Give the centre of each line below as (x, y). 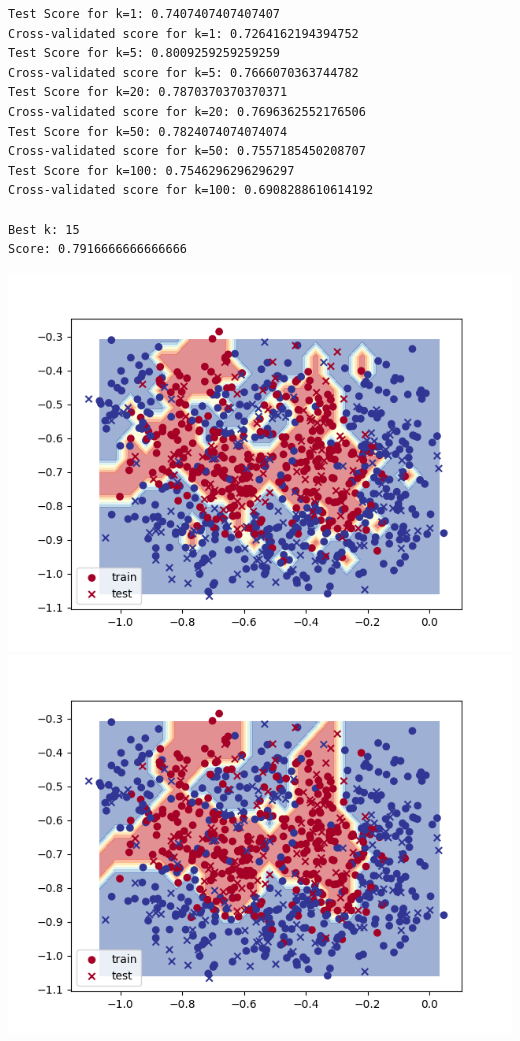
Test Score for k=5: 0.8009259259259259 (144, 53)
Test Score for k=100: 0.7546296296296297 (151, 170)
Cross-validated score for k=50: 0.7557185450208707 (187, 151)
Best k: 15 (44, 229)
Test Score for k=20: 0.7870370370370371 (148, 92)
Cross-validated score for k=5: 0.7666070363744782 (183, 72)
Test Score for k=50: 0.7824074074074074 (148, 131)
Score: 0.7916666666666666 (97, 249)
